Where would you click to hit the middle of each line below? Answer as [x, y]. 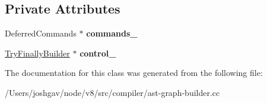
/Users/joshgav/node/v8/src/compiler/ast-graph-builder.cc [112, 92]
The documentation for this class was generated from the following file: [134, 73]
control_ [98, 53]
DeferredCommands [41, 33]
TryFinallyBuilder [37, 53]
